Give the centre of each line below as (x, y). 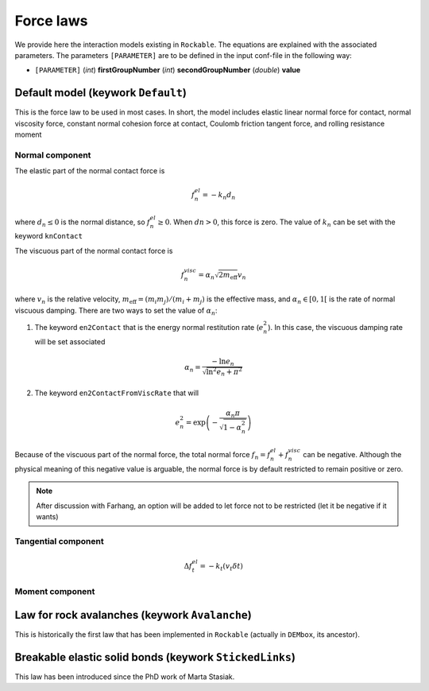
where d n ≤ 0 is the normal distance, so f (83, 223)
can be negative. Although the (352, 455)
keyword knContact (49, 236)
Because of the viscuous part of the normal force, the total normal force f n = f (143, 456)
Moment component (55, 592)
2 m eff (228, 276)
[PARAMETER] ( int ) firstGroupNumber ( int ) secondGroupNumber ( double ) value (168, 70)
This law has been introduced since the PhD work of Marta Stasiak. (125, 677)
